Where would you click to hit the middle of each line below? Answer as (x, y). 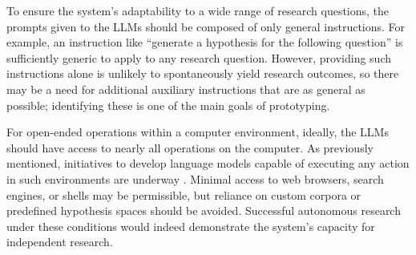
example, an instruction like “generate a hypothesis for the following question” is (205, 42)
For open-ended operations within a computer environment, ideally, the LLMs (198, 132)
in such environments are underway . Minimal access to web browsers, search (195, 178)
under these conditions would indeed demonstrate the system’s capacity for (191, 226)
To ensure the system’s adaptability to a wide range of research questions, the (198, 10)
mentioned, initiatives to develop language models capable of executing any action (208, 163)
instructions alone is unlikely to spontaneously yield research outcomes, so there (203, 73)
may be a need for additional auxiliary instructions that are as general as (186, 89)
